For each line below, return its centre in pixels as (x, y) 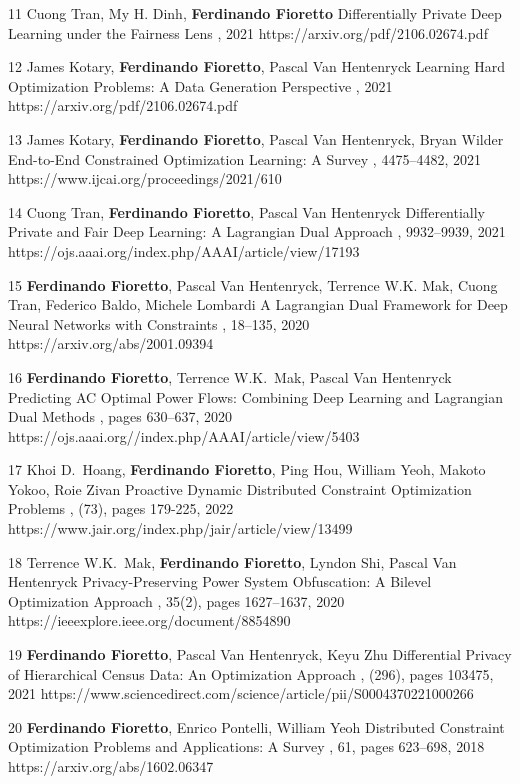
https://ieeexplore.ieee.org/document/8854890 (149, 620)
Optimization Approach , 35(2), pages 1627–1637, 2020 (176, 600)
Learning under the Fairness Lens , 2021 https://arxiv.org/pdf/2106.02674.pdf (248, 32)
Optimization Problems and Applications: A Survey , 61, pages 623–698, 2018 (246, 746)
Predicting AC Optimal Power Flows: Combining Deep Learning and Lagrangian (255, 396)
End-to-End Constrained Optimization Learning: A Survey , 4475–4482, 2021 (244, 158)
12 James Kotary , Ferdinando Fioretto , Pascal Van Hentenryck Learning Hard (257, 66)
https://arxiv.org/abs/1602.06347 (111, 766)
